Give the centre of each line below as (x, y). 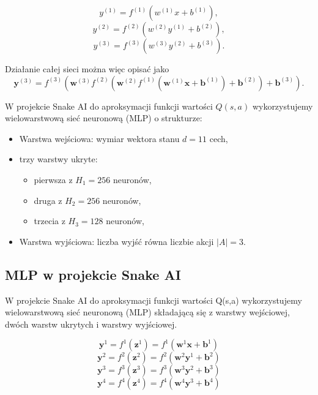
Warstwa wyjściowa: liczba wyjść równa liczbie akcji (116, 241)
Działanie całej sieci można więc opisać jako (87, 69)
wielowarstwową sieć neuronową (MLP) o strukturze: (104, 118)
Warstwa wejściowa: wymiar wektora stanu (99, 138)
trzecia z (50, 221)
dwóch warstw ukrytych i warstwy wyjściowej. (91, 324)
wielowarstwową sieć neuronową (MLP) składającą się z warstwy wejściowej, (148, 312)
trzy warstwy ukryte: (58, 159)
